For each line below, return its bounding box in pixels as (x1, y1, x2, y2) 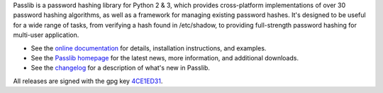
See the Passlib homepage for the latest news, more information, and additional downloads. (30, 53, 299, 62)
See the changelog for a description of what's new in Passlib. (30, 64, 211, 72)
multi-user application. (13, 31, 79, 39)
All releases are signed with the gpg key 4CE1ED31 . (13, 77, 163, 85)
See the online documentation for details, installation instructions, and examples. (30, 43, 267, 53)
